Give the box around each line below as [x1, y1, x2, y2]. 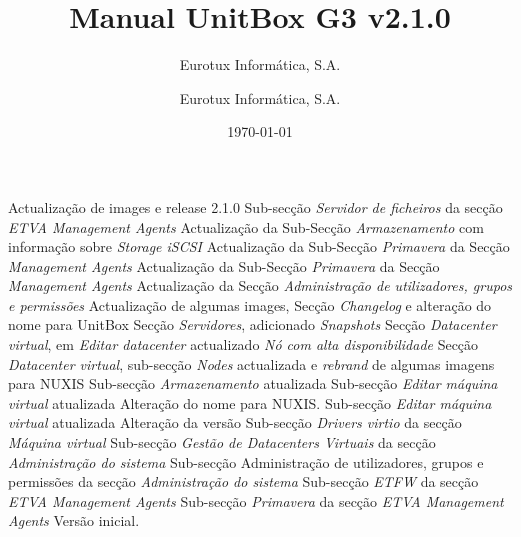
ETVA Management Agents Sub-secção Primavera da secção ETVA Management [8, 490, 504, 511]
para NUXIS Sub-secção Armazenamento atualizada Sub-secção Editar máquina [8, 373, 498, 394]
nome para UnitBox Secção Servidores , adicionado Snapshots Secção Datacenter [8, 314, 497, 335]
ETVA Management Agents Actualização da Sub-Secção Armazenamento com [8, 216, 484, 237]
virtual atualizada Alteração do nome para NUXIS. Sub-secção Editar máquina [8, 392, 492, 413]
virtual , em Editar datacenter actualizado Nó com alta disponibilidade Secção [8, 334, 479, 355]
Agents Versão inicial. [8, 510, 140, 531]
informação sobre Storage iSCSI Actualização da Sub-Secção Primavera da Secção [8, 236, 510, 257]
